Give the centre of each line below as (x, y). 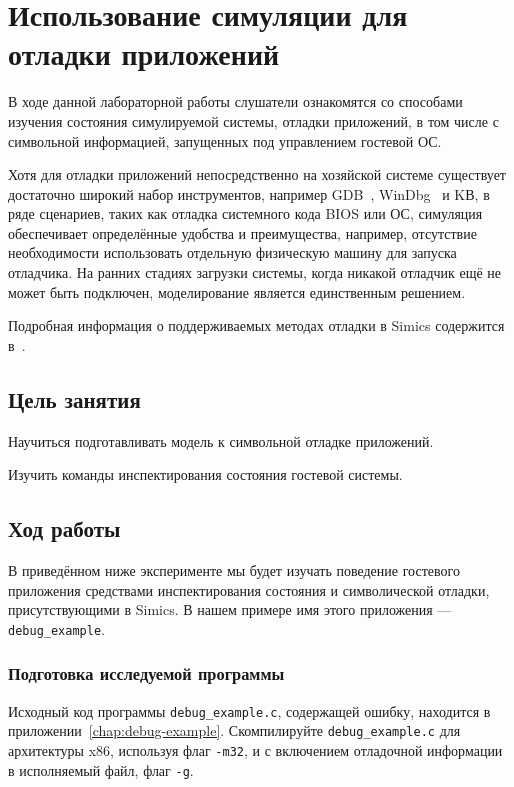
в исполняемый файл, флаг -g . (101, 769)
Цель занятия (74, 398)
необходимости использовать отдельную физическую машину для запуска (232, 252)
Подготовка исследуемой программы (146, 673)
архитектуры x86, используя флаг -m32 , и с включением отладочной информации (255, 750)
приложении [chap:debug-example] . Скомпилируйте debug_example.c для (234, 730)
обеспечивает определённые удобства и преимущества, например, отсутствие (242, 232)
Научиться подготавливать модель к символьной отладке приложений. (221, 440)
